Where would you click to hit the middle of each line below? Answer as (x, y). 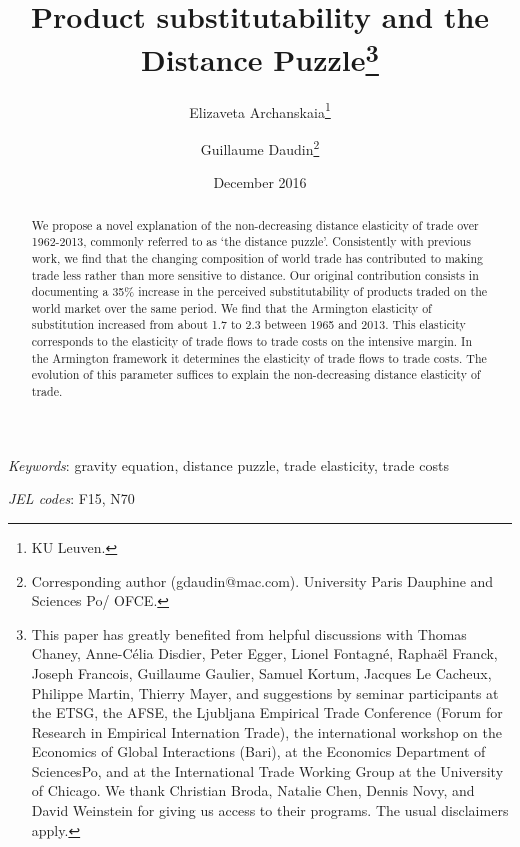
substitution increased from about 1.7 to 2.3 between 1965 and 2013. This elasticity (248, 324)
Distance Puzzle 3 (260, 57)
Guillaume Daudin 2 (260, 147)
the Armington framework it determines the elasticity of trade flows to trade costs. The (259, 357)
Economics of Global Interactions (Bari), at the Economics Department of (258, 751)
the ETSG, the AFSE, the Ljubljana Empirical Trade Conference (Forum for (267, 712)
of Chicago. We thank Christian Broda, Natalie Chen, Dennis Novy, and (253, 790)
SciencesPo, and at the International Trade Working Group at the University (267, 770)
